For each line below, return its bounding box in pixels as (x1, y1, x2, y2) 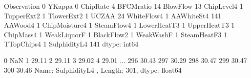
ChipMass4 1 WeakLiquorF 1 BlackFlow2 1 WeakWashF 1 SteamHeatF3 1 (4, 29, 228, 39)
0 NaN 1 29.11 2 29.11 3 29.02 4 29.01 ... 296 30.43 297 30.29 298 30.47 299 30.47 (4, 55, 247, 65)
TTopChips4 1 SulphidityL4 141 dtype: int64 (4, 39, 139, 49)
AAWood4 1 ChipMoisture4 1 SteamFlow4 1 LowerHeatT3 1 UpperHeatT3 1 (4, 20, 235, 30)
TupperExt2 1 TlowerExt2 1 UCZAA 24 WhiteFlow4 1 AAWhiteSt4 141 (4, 10, 222, 20)
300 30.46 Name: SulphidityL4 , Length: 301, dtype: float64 (4, 64, 182, 75)
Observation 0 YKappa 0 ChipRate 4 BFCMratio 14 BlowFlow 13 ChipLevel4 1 (4, 1, 243, 11)
